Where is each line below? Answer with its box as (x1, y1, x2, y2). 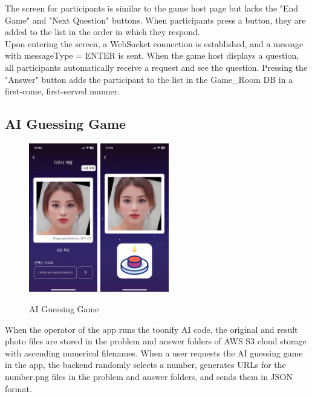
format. (5, 382, 32, 395)
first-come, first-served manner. (5, 85, 120, 97)
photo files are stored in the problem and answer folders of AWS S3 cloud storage (5, 335, 307, 347)
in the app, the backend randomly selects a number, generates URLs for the (5, 358, 286, 371)
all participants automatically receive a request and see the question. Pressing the (5, 61, 308, 73)
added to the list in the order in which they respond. (5, 25, 200, 38)
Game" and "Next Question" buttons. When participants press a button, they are (5, 13, 306, 26)
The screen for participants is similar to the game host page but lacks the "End (5, 2, 299, 14)
